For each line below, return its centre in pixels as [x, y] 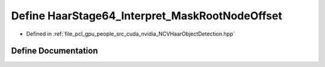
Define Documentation [54, 51]
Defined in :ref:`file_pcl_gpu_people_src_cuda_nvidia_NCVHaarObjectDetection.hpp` [131, 34]
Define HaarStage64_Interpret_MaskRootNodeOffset [147, 16]
